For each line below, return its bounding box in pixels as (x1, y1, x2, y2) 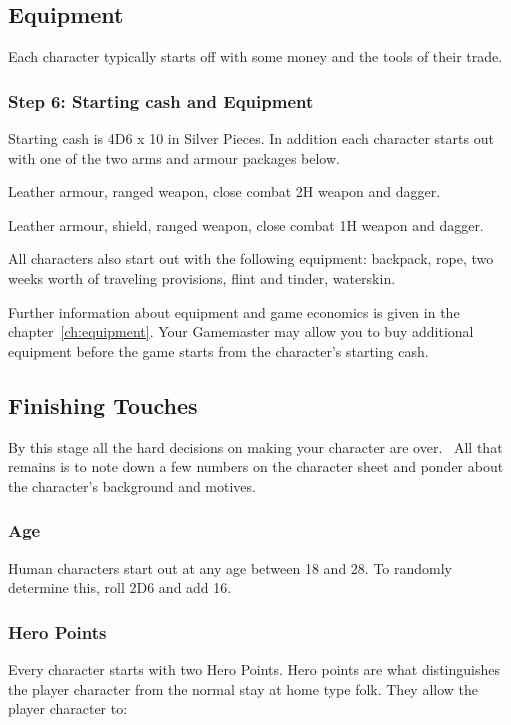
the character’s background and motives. (8, 475, 256, 496)
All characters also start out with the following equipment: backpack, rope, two (8, 248, 494, 269)
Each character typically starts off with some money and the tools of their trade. (8, 46, 503, 67)
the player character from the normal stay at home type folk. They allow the (8, 678, 479, 699)
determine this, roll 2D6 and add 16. (8, 577, 232, 598)
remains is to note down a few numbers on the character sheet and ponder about (8, 456, 504, 477)
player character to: (8, 698, 128, 719)
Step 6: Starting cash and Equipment (8, 88, 314, 113)
